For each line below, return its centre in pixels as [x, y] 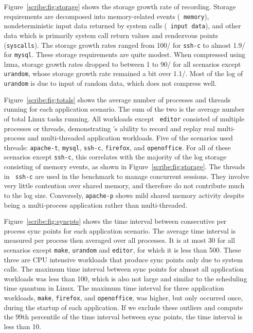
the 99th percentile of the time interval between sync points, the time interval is [123, 317]
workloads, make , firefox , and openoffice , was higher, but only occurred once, [123, 298]
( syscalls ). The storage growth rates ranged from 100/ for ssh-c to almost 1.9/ [125, 45]
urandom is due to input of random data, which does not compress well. [110, 83]
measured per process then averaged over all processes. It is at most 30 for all [119, 240]
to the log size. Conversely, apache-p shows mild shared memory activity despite [124, 195]
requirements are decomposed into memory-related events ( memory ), [107, 16]
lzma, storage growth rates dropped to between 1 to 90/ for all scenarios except [122, 64]
